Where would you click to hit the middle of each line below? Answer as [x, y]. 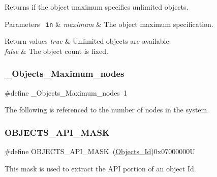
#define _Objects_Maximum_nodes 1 [66, 92]
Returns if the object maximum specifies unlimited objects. [97, 7]
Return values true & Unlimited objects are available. [88, 41]
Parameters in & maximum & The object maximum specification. [109, 24]
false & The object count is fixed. [56, 51]
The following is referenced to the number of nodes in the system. [107, 110]
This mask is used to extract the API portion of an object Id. [100, 168]
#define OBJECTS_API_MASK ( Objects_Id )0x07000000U [100, 151]
